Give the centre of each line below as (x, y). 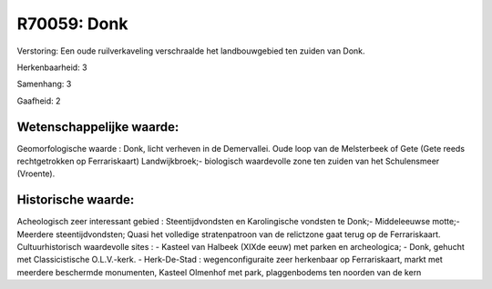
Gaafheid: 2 (39, 101)
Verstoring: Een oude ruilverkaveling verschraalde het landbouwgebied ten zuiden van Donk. (191, 51)
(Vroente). (36, 174)
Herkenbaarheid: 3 (52, 67)
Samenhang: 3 (44, 84)
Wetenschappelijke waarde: (98, 127)
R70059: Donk (72, 24)
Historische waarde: (76, 200)
